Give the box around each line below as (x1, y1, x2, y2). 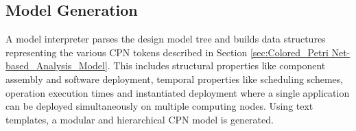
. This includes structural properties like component (107, 58, 326, 73)
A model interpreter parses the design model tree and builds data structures (5, 32, 326, 46)
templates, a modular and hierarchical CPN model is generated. (5, 112, 274, 126)
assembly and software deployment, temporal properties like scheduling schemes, (5, 71, 344, 86)
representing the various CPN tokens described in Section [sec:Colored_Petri (5, 45, 329, 59)
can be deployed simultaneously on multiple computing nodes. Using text (5, 99, 313, 113)
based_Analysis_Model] (5, 58, 108, 73)
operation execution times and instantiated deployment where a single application (5, 85, 350, 99)
